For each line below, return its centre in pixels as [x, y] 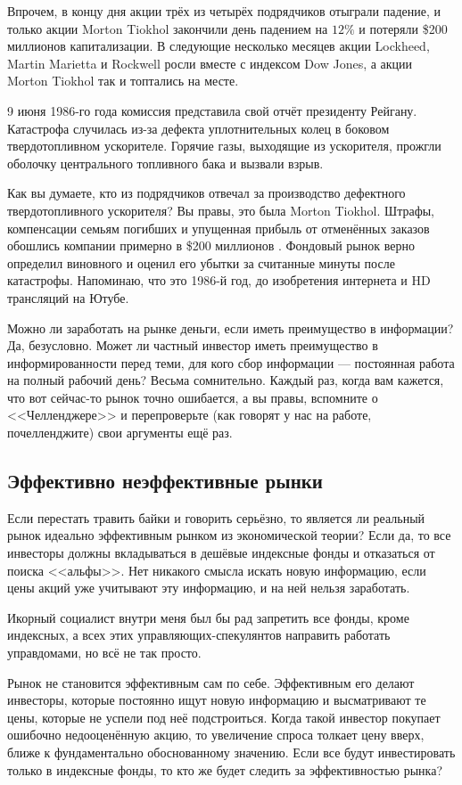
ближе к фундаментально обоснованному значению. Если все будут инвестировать [231, 752]
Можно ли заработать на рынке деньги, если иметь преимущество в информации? [231, 327]
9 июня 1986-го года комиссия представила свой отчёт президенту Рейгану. [212, 110]
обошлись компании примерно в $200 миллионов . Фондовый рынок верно [211, 245]
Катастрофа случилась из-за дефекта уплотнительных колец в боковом [198, 128]
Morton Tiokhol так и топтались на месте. [123, 81]
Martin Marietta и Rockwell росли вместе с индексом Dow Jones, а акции [210, 63]
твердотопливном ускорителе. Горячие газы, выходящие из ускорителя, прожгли [224, 146]
